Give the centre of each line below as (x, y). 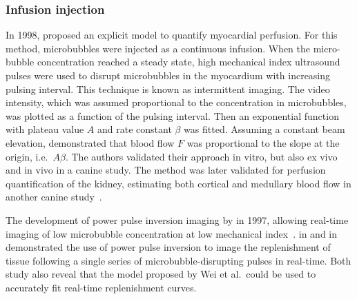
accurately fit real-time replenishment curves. (101, 287)
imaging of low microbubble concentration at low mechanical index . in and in (172, 233)
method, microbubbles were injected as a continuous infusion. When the (158, 48)
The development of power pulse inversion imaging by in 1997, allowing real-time (177, 219)
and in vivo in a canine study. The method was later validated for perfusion (166, 170)
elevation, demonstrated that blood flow (90, 142)
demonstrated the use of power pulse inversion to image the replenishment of (168, 247)
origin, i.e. (27, 156)
